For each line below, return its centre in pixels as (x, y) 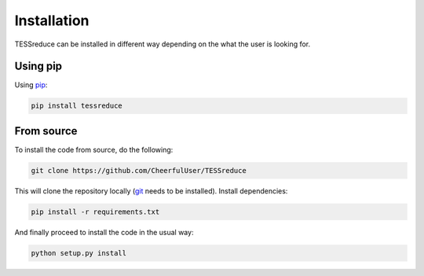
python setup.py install (79, 253)
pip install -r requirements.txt (95, 212)
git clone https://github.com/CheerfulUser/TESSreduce (139, 170)
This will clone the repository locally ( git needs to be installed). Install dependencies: (151, 191)
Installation (52, 20)
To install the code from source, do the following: (94, 149)
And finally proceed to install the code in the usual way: (104, 232)
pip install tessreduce (77, 106)
